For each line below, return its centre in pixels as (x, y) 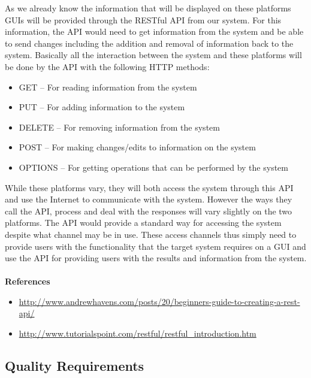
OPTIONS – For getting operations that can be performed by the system (153, 167)
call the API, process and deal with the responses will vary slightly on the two (149, 211)
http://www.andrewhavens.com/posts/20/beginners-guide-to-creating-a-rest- (159, 301)
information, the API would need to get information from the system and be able (154, 31)
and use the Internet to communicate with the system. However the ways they (149, 199)
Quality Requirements (75, 366)
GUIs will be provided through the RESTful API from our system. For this (143, 19)
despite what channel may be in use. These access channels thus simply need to (151, 234)
